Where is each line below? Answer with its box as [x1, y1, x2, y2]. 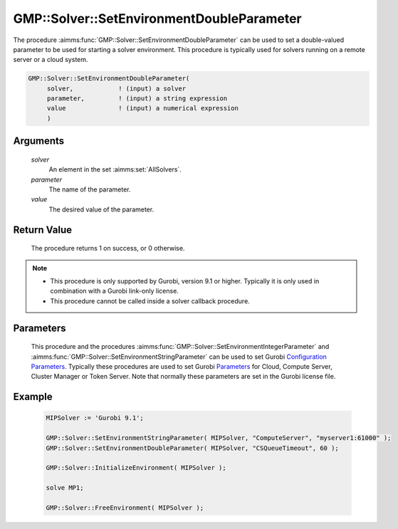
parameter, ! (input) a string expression [46, 95, 228, 103]
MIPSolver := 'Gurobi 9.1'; [46, 414, 144, 422]
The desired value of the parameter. [48, 205, 155, 214]
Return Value [13, 224, 73, 236]
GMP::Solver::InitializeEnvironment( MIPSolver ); [46, 463, 227, 472]
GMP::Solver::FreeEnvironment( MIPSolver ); [46, 503, 204, 512]
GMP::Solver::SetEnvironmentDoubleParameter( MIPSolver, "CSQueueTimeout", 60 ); [46, 444, 340, 452]
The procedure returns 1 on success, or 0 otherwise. [31, 244, 185, 253]
